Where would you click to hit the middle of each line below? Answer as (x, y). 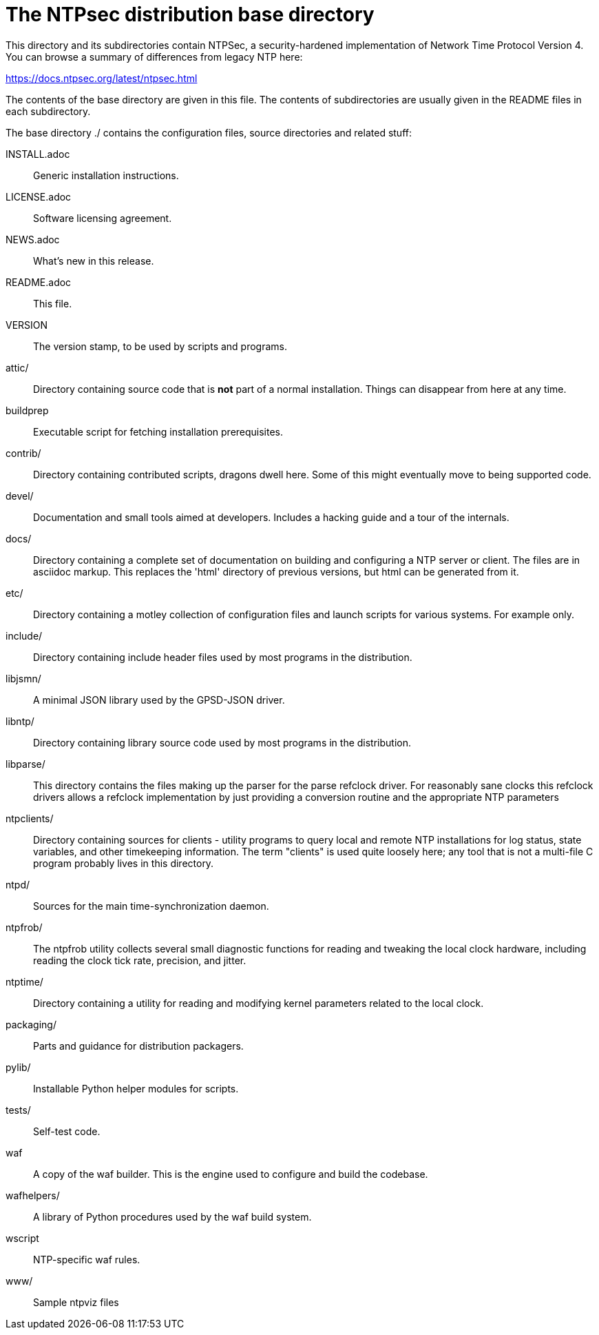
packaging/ (31, 1024)
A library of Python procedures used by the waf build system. (172, 1216)
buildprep (27, 410)
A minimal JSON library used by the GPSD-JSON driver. (159, 700)
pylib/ (18, 1067)
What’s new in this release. (94, 261)
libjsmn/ (23, 678)
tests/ (18, 1110)
